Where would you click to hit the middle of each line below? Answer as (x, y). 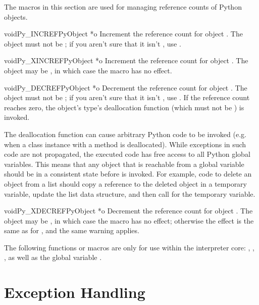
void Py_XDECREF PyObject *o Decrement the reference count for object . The (128, 211)
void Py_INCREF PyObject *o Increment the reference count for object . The (123, 34)
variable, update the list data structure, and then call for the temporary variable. (130, 193)
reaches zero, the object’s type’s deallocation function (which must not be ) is (124, 107)
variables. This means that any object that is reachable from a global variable (124, 164)
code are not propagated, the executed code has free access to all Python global (127, 154)
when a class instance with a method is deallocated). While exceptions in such (125, 144)
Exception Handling (75, 292)
